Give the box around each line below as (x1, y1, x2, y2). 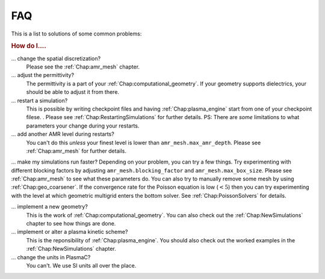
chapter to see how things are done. (26, 220, 116, 227)
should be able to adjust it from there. (26, 88, 120, 96)
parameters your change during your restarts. (26, 122, 140, 129)
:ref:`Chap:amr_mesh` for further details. (26, 147, 126, 155)
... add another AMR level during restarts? (11, 130, 114, 138)
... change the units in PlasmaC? (11, 253, 91, 261)
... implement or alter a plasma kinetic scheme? (11, 228, 128, 236)
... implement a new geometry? (11, 203, 88, 210)
